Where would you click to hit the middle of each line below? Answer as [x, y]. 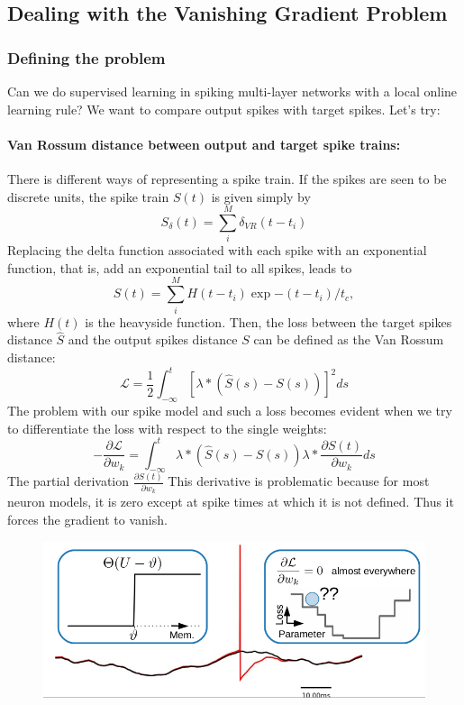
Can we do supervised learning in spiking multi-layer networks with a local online [232, 91]
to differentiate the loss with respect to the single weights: [167, 428]
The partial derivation [68, 481]
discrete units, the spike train [88, 196]
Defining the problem [86, 57]
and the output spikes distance [153, 339]
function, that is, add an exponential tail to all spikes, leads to [180, 267]
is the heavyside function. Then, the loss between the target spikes [268, 321]
